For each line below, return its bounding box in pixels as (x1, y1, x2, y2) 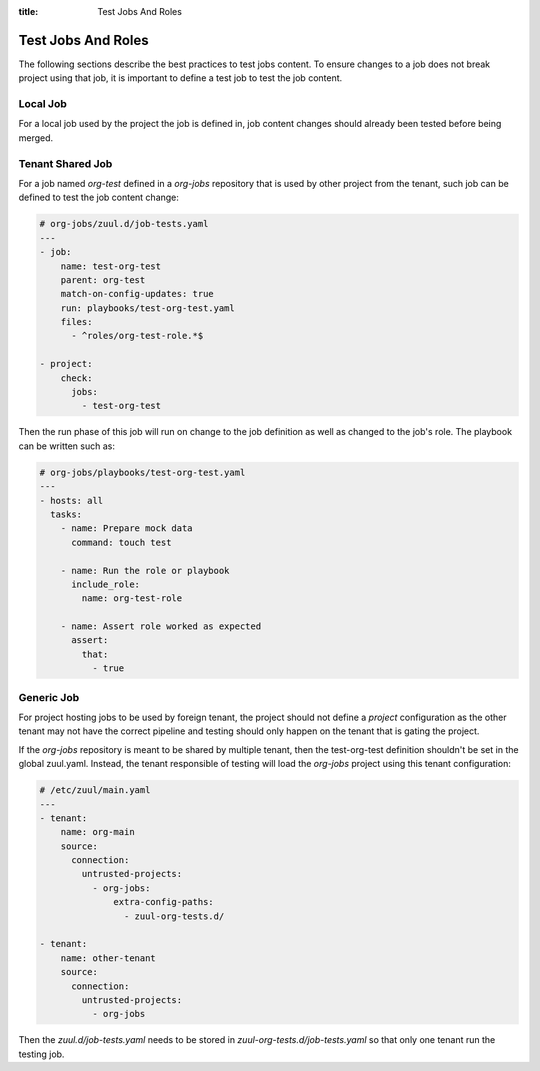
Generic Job (18, 690, 80, 704)
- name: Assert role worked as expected (60, 621, 262, 632)
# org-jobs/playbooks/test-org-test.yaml (39, 466, 246, 478)
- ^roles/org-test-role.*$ (71, 330, 204, 342)
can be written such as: (18, 440, 115, 452)
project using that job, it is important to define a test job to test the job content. (18, 72, 343, 84)
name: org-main (60, 826, 135, 838)
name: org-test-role (81, 593, 183, 604)
